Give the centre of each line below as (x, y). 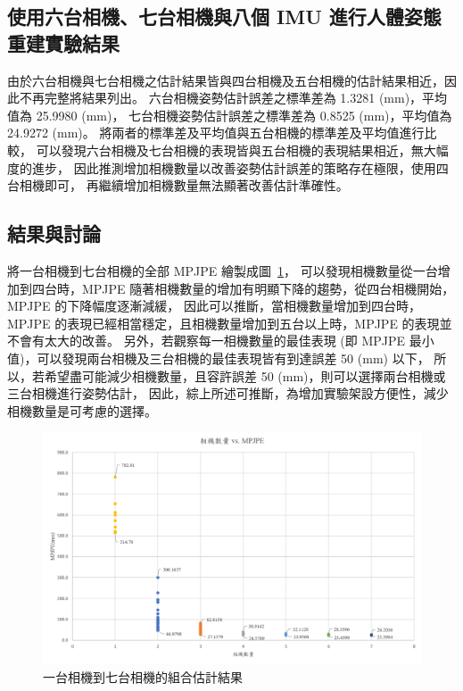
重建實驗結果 (63, 42)
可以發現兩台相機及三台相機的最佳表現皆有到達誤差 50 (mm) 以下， (233, 358)
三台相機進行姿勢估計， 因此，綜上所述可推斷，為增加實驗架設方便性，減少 (228, 393)
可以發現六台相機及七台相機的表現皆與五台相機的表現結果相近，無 (230, 150)
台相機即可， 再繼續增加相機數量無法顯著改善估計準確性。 (178, 185)
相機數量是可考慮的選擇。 (82, 410)
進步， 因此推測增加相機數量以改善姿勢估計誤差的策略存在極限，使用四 (240, 167)
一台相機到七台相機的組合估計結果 (143, 676)
